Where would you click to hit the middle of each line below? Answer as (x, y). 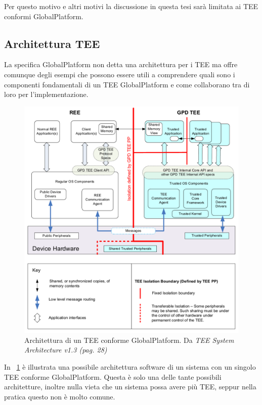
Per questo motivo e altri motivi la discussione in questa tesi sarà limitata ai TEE (131, 6)
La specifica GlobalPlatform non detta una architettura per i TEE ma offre (121, 64)
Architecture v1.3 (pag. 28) (66, 350)
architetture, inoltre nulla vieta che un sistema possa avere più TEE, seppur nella (130, 387)
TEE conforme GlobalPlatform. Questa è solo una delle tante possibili (113, 376)
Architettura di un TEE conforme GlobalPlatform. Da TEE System (129, 340)
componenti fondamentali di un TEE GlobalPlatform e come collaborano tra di (127, 84)
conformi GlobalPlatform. (44, 16)
